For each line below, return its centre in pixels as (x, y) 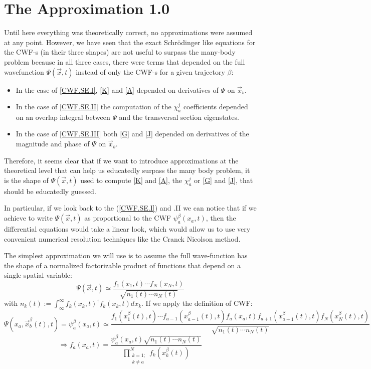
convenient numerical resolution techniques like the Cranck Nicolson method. (122, 238)
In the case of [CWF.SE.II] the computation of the (94, 107)
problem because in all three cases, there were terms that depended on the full (125, 61)
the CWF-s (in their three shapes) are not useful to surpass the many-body (120, 52)
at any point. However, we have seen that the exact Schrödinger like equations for (130, 42)
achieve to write (28, 218)
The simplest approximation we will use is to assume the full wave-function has (126, 255)
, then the (221, 218)
